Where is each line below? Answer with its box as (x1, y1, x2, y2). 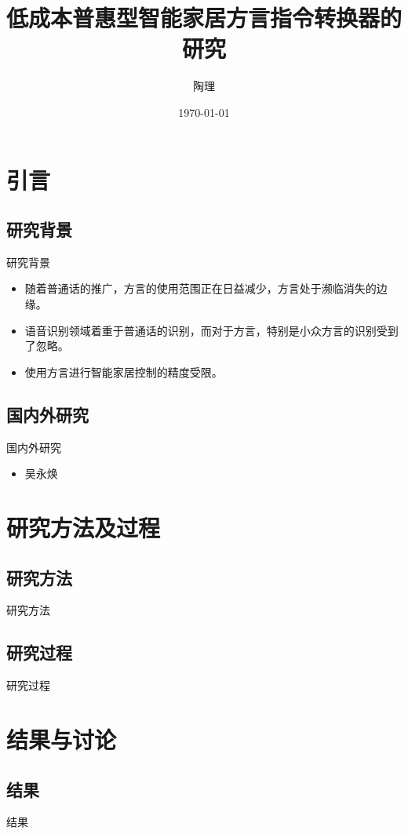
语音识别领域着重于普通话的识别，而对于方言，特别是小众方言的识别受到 (24, 322, 399, 338)
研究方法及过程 (6, 512, 161, 544)
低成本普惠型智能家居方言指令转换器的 (6, 2, 403, 34)
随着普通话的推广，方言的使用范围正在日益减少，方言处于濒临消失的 (24, 280, 377, 297)
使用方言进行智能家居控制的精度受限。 (24, 363, 223, 380)
